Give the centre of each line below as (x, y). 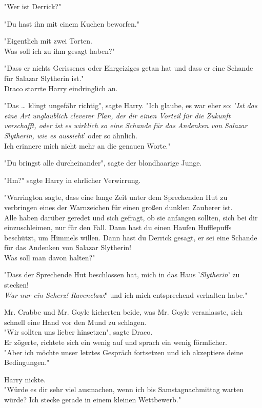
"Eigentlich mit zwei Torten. (48, 41)
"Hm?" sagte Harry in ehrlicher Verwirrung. (73, 180)
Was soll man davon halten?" (50, 257)
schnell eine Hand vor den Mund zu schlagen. (75, 322)
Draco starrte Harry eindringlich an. (61, 88)
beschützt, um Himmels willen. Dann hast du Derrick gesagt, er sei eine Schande (131, 237)
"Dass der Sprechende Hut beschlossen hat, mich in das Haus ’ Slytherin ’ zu (122, 274)
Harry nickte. (25, 379)
